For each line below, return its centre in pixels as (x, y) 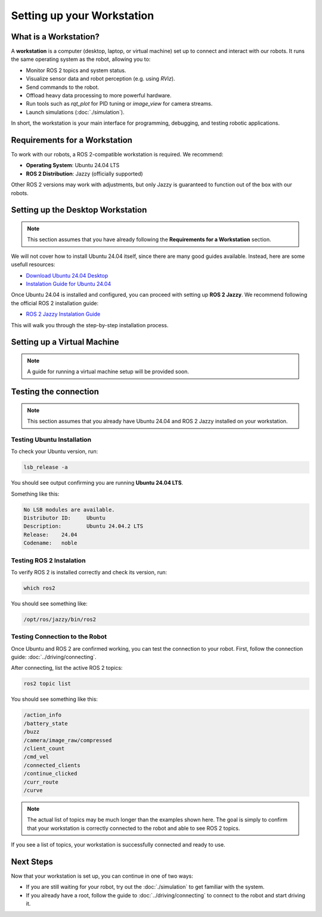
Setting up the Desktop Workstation (79, 210)
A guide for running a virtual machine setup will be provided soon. (108, 372)
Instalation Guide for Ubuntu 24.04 (69, 284)
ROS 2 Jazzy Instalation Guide (63, 314)
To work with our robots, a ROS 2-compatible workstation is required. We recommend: (117, 155)
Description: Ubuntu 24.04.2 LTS (83, 526)
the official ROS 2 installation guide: (55, 303)
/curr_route (41, 782)
